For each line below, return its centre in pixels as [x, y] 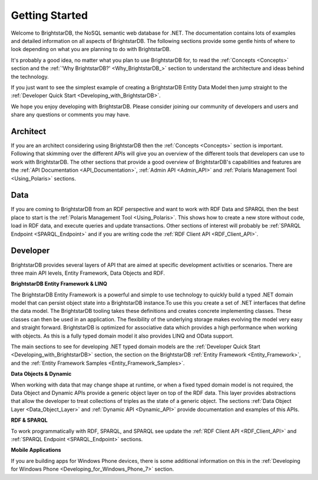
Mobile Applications [36, 450]
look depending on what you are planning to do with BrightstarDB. [91, 49]
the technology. [30, 76]
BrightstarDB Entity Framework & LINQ [59, 284]
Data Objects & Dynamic [41, 374]
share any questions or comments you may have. [71, 115]
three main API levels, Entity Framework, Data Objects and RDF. [88, 273]
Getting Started [49, 15]
